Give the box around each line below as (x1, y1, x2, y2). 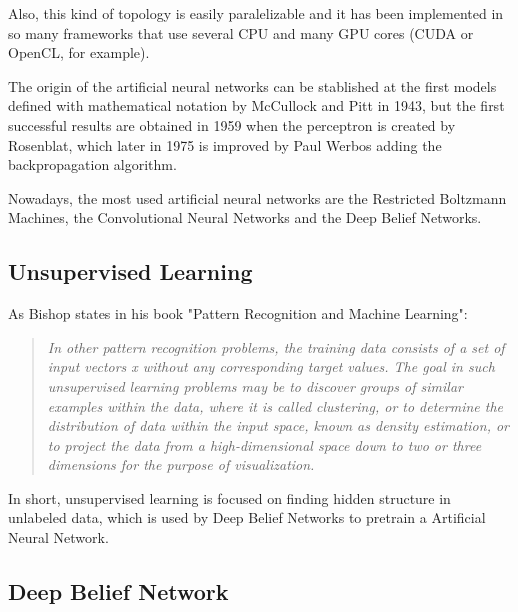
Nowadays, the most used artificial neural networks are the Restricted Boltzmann (8, 187, 507, 208)
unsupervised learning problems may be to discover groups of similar (47, 375, 463, 396)
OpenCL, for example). (8, 42, 150, 63)
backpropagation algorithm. (8, 154, 177, 175)
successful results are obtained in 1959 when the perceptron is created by (8, 114, 456, 135)
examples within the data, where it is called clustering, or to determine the (47, 395, 504, 416)
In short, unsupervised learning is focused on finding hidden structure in (8, 487, 451, 508)
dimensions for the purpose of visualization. (47, 454, 315, 475)
